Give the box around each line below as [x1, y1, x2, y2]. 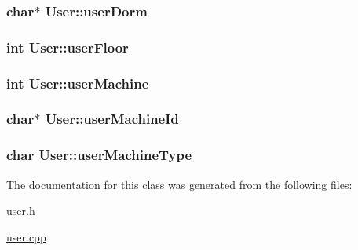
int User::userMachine [6, 73, 149, 92]
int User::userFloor [6, 37, 129, 56]
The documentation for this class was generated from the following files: [6, 176, 353, 192]
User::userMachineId [45, 109, 179, 129]
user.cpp [6, 228, 46, 245]
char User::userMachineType [6, 145, 192, 165]
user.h [6, 202, 35, 219]
